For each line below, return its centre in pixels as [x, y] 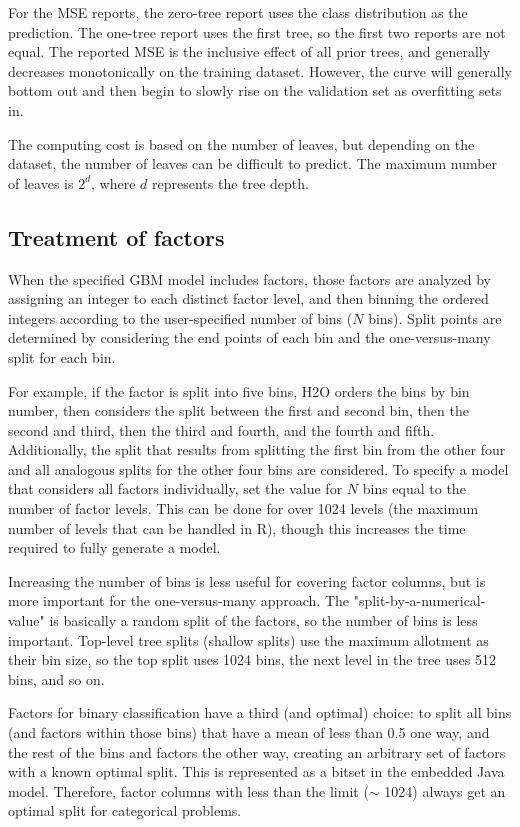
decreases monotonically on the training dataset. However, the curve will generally [260, 70]
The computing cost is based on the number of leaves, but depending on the [241, 143]
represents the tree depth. [230, 182]
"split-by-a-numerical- [419, 600]
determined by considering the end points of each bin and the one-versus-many [249, 337]
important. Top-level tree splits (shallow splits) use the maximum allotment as [248, 639]
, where [113, 182]
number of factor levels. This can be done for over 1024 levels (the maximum [243, 508]
